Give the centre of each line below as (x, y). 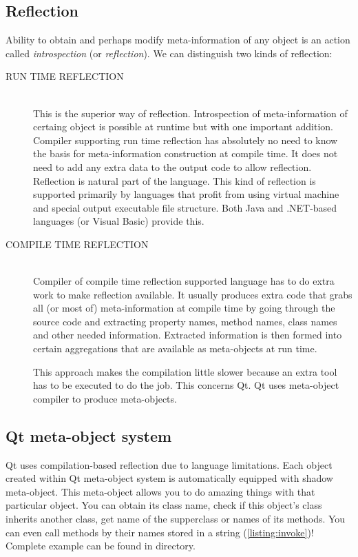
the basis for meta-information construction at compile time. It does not (186, 153)
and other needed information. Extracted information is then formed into (188, 335)
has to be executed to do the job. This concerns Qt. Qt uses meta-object (186, 385)
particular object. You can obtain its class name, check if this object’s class (164, 505)
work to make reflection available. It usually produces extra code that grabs (193, 294)
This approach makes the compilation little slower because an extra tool (185, 371)
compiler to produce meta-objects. (105, 398)
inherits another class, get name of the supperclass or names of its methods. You (176, 519)
